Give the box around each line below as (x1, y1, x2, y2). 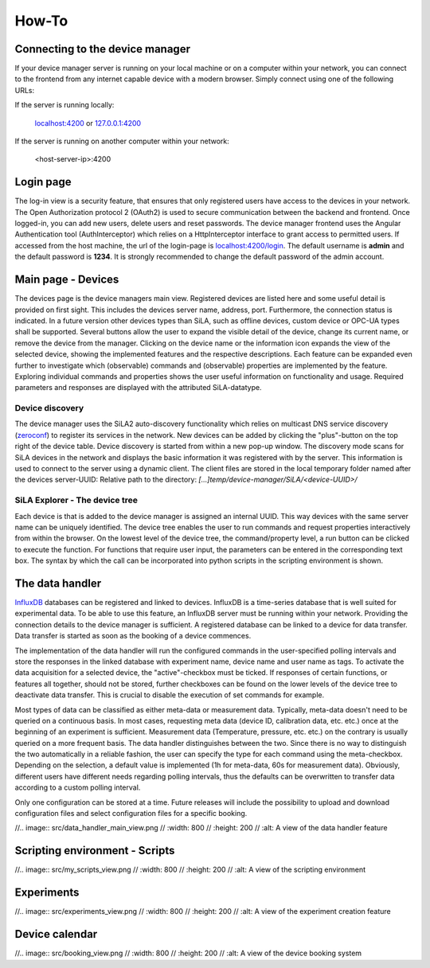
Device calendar (14, 927, 98, 941)
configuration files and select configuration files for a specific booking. (14, 809, 248, 818)
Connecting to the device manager (14, 42, 191, 56)
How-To (14, 12, 68, 29)
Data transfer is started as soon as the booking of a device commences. (14, 631, 252, 641)
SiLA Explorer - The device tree (14, 494, 139, 505)
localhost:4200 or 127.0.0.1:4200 (34, 118, 142, 127)
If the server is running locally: (14, 100, 115, 110)
